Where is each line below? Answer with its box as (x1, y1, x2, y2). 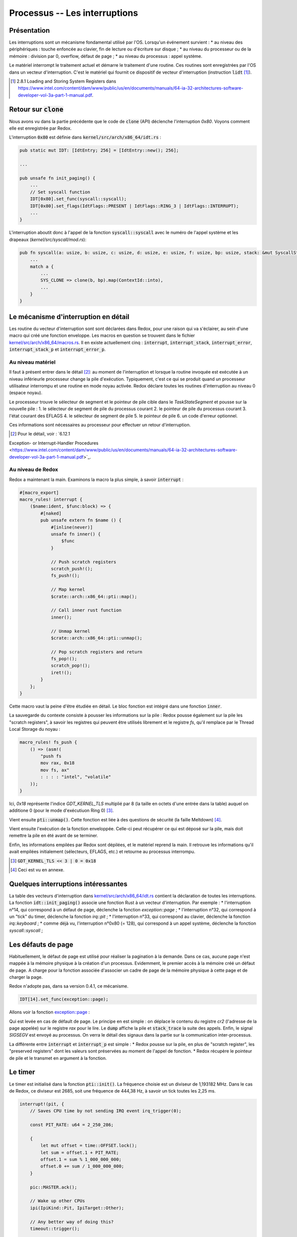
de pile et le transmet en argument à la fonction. (9, 1055, 107, 1061)
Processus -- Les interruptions (9, 7, 138, 18)
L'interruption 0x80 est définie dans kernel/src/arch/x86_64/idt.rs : (9, 134, 161, 141)
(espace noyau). (9, 390, 43, 396)
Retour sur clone (9, 105, 64, 113)
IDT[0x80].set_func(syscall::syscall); (30, 196, 127, 202)
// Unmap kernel (50, 628, 91, 634)
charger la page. (9, 974, 43, 980)
